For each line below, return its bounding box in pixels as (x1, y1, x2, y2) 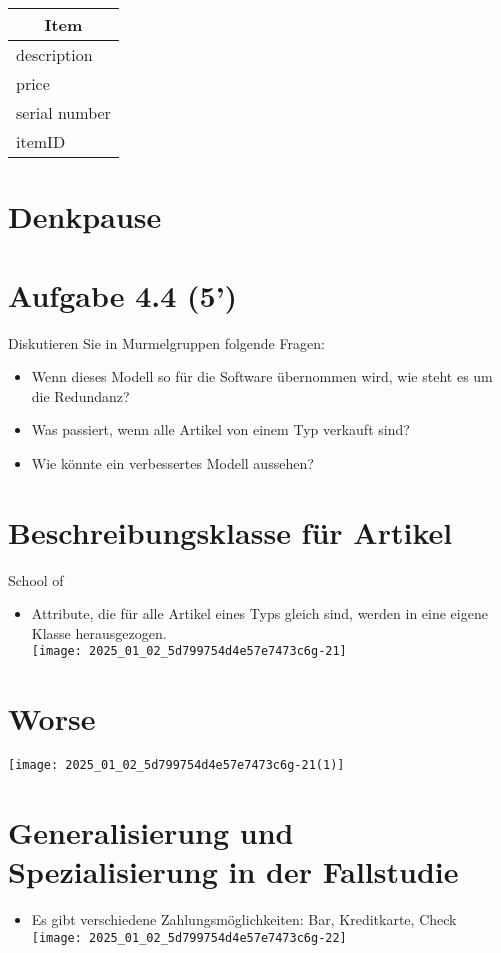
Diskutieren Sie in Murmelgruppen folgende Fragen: (8, 332, 325, 353)
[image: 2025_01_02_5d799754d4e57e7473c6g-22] (31, 930, 347, 945)
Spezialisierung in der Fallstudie (8, 851, 459, 892)
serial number (16, 101, 111, 124)
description (16, 43, 93, 66)
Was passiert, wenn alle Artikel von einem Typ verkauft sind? (31, 419, 410, 440)
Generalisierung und (8, 812, 294, 852)
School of (8, 569, 64, 590)
